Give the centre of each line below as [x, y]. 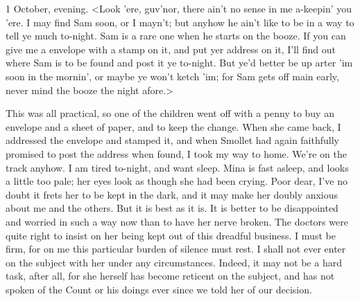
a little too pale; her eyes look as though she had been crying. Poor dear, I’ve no [177, 181]
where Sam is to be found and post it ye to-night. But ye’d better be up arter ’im [179, 63]
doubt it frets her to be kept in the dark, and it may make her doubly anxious [172, 194]
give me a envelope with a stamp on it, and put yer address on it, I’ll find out [171, 49]
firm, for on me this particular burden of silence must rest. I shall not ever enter [176, 249]
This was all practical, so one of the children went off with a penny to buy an [170, 113]
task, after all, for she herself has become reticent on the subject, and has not [170, 276]
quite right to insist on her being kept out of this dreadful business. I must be [171, 235]
